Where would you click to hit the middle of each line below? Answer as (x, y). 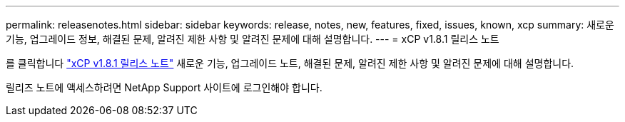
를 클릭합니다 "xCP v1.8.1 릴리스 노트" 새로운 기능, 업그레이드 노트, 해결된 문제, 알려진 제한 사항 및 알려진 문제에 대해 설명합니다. (290, 63)
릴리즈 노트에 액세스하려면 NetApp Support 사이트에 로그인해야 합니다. (164, 87)
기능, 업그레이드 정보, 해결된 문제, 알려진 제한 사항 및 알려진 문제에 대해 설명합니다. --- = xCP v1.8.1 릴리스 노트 (253, 39)
